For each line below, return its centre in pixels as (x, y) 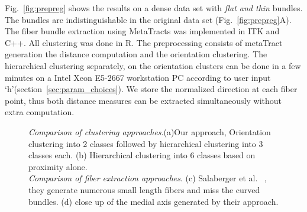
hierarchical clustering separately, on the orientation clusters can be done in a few (153, 65)
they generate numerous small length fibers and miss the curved (144, 189)
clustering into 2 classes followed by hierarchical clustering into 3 (146, 143)
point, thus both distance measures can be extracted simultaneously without (143, 100)
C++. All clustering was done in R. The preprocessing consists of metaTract (144, 42)
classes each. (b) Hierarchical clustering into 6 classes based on (142, 155)
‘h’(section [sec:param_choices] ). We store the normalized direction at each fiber (151, 89)
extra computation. (40, 112)
